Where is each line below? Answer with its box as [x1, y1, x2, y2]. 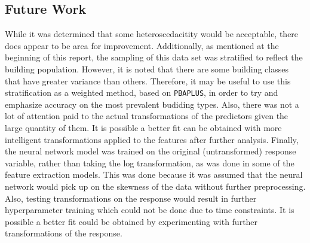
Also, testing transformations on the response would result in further [5, 192, 257, 204]
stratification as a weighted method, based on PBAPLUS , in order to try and [5, 86, 278, 99]
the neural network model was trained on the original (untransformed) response [5, 145, 296, 157]
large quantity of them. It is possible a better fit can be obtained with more [5, 121, 282, 134]
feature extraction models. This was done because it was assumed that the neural [5, 168, 303, 181]
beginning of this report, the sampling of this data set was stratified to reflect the [5, 51, 303, 63]
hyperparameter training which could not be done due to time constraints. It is [5, 203, 294, 216]
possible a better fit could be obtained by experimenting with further [5, 215, 258, 227]
